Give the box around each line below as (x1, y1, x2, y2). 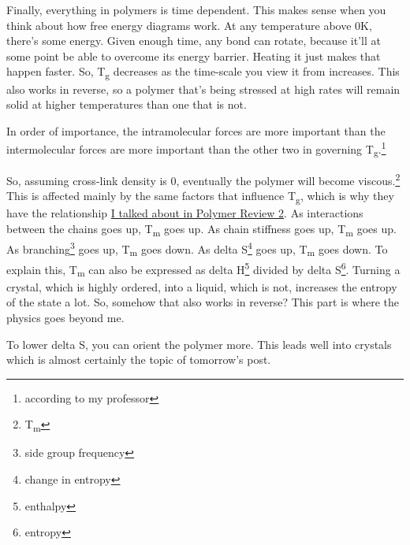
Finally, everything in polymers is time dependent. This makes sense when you (6, 2, 386, 17)
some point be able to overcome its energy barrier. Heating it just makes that (6, 47, 381, 64)
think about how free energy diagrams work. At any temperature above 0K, (6, 17, 372, 33)
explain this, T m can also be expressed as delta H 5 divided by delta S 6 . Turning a (6, 258, 401, 280)
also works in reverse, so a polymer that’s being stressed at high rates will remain (6, 80, 401, 97)
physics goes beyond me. (6, 309, 125, 325)
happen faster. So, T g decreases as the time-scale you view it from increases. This (6, 63, 400, 82)
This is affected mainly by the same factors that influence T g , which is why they (6, 187, 394, 206)
